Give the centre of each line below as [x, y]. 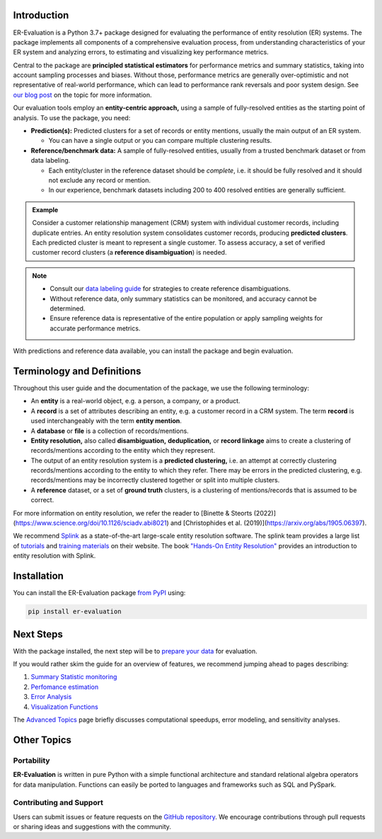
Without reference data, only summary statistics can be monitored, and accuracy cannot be [184, 299]
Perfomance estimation [65, 687]
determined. [68, 308]
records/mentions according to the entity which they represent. [123, 451]
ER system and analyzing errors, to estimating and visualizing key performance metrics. [141, 52]
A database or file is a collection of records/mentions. [110, 431]
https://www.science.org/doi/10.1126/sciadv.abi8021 [91, 523]
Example [45, 209]
